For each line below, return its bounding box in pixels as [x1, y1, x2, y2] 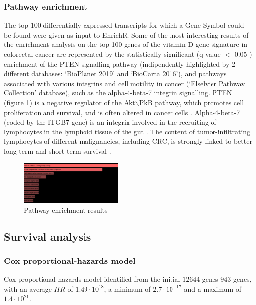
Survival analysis [4, 228, 91, 244]
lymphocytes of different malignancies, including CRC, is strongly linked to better [4, 136, 252, 146]
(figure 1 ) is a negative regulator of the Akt [4, 97, 135, 107]
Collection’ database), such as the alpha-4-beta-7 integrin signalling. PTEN [4, 87, 232, 98]
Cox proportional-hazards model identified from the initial [4, 274, 180, 284]
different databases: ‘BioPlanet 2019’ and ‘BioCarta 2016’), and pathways [4, 68, 227, 79]
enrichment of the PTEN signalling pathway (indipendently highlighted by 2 [4, 58, 236, 69]
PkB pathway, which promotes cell [139, 97, 244, 107]
